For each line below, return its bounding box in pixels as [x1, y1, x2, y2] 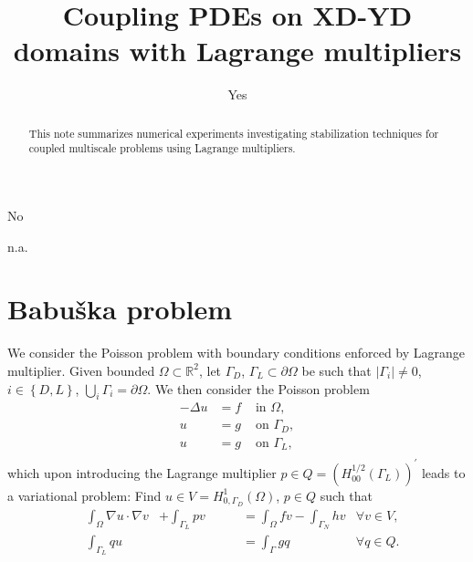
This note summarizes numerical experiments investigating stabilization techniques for [28, 125, 439, 140]
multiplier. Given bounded [7, 360, 155, 380]
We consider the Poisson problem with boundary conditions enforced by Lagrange [7, 343, 466, 362]
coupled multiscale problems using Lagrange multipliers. [28, 140, 296, 156]
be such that [301, 360, 372, 380]
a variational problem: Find [7, 485, 162, 505]
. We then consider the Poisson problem [147, 379, 370, 398]
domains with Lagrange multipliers [13, 32, 462, 69]
